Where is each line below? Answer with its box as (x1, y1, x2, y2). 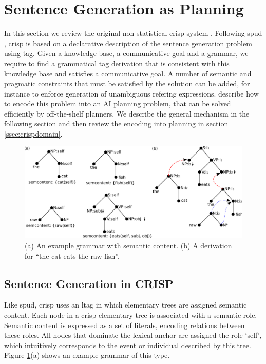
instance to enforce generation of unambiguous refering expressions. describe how (4, 88, 259, 99)
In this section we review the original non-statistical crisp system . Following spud (4, 28, 262, 39)
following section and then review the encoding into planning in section (4, 118, 229, 129)
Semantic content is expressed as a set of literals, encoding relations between (4, 319, 245, 330)
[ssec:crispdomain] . (4, 128, 63, 139)
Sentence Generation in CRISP (4, 275, 174, 291)
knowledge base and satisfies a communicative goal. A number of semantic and (4, 68, 252, 79)
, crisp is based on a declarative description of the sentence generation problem (4, 37, 252, 48)
